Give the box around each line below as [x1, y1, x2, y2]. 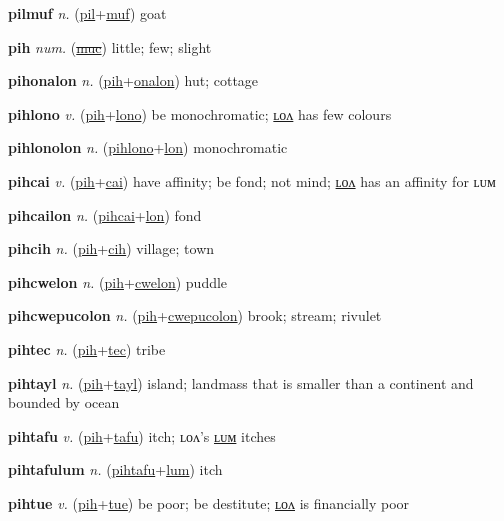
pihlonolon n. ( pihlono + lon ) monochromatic [8, 137, 288, 158]
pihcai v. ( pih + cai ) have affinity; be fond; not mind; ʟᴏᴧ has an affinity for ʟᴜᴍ [8, 170, 496, 191]
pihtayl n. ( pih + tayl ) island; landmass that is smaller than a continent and [8, 372, 474, 393]
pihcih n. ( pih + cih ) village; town [8, 238, 215, 259]
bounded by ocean [8, 392, 120, 413]
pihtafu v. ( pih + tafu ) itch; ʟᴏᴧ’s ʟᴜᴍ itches [8, 425, 276, 446]
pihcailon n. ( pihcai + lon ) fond [8, 204, 202, 225]
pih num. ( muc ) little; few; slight [8, 36, 212, 57]
